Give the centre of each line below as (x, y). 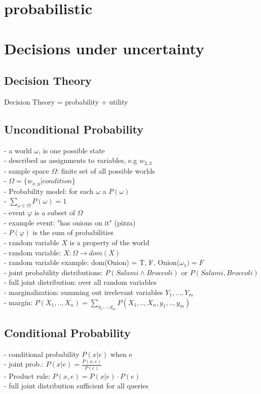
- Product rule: (27, 375)
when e (121, 354)
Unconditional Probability (74, 129)
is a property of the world (109, 242)
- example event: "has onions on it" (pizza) (70, 222)
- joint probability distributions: (53, 272)
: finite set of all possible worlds (106, 170)
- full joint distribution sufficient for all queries (77, 386)
